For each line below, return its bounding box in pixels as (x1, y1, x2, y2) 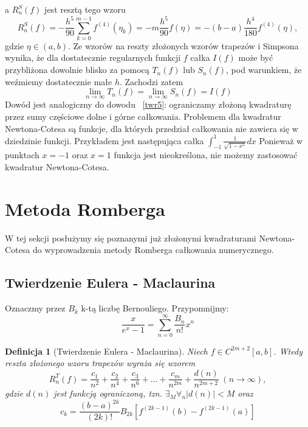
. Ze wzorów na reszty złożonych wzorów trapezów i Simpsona (67, 39, 299, 52)
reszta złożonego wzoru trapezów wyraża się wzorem (5, 356, 196, 369)
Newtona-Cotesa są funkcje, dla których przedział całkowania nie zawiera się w (5, 122, 298, 134)
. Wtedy (273, 344, 303, 357)
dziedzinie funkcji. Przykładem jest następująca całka (5, 134, 204, 147)
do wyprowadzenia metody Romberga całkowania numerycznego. (32, 243, 274, 256)
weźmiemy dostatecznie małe (5, 75, 112, 88)
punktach (5, 148, 39, 161)
